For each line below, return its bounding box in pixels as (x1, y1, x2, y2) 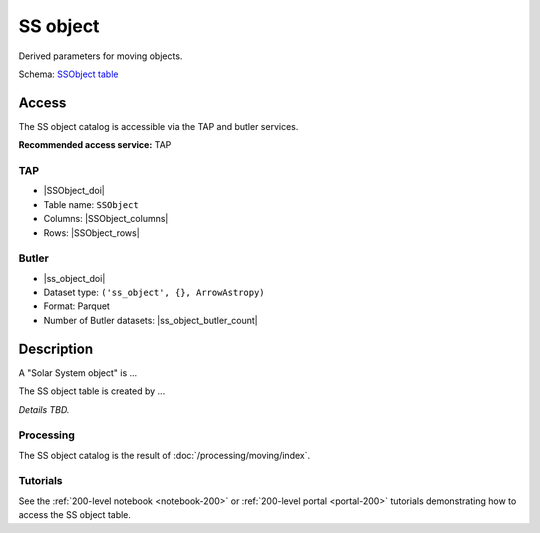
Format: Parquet (43, 300, 110, 312)
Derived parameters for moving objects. (18, 50, 183, 62)
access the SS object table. (18, 509, 132, 521)
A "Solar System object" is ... (18, 366, 138, 379)
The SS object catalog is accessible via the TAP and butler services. (18, 120, 299, 132)
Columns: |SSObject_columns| (43, 213, 169, 225)
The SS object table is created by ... (18, 385, 166, 397)
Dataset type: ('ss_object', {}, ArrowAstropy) (43, 286, 265, 299)
